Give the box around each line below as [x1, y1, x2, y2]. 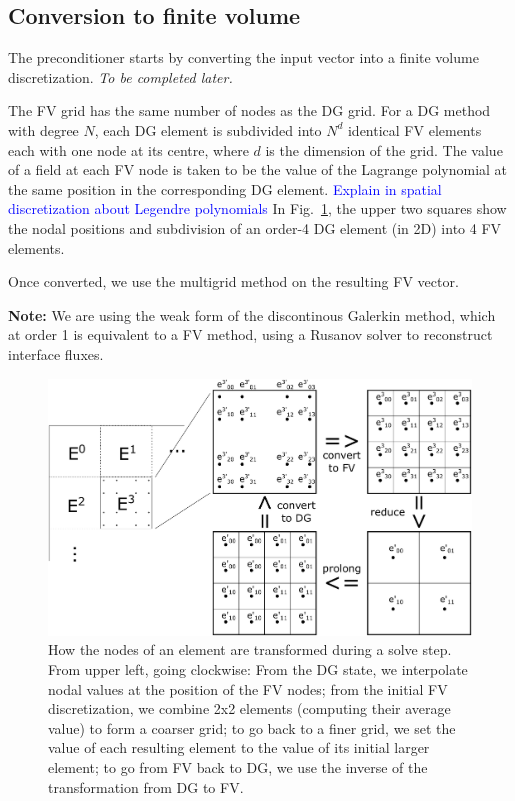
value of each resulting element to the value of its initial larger [48, 737, 430, 758]
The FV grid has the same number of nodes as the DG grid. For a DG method [8, 100, 491, 121]
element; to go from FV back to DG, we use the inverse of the [48, 757, 428, 778]
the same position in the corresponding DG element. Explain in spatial [8, 178, 442, 199]
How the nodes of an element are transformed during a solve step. [48, 639, 452, 660]
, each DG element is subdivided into [94, 119, 322, 140]
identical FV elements [347, 119, 482, 140]
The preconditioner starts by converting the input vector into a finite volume [8, 47, 479, 68]
